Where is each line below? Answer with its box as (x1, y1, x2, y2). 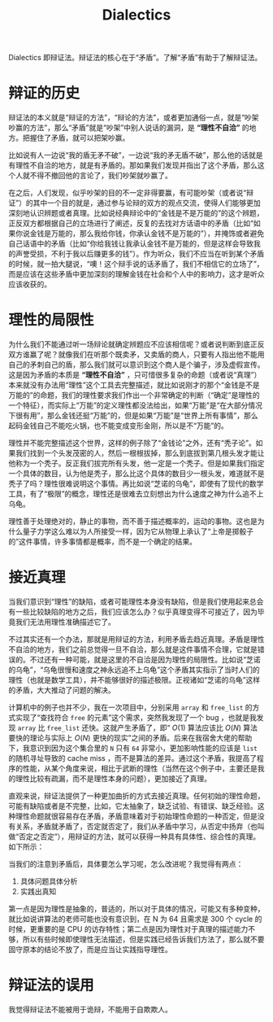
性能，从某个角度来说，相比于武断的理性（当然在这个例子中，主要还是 (22, 763, 258, 773)
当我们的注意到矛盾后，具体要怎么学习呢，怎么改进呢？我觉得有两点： (8, 859, 244, 868)
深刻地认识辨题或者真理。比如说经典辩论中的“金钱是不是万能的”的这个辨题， (8, 208, 264, 218)
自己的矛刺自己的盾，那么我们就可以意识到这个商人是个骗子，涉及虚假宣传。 (8, 360, 265, 369)
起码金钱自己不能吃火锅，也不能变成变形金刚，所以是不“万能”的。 (8, 421, 229, 430)
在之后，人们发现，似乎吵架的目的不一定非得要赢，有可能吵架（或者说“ (8, 188, 247, 198)
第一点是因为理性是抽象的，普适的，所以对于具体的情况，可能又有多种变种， (8, 904, 265, 913)
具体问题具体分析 (19, 876, 78, 886)
